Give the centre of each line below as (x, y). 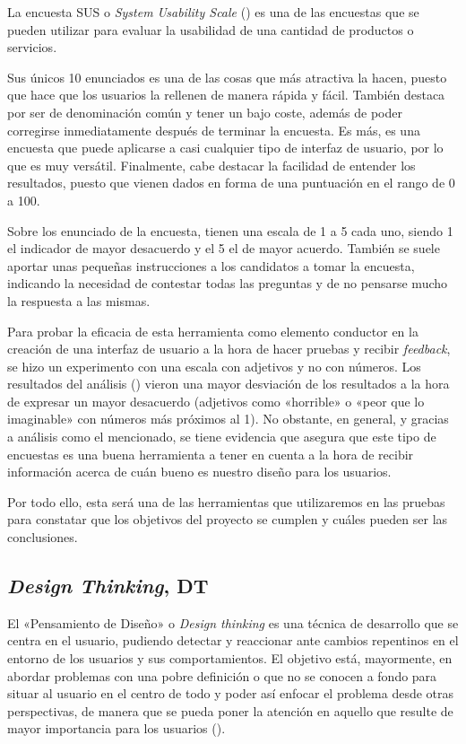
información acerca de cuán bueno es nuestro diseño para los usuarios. (199, 472)
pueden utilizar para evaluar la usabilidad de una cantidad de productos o (211, 29)
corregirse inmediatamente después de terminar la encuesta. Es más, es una (214, 130)
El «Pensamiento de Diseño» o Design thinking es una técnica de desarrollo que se (233, 622)
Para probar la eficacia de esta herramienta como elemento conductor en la (213, 331)
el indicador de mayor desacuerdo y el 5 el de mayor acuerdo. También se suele (224, 248)
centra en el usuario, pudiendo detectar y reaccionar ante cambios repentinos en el (233, 640)
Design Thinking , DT (108, 586)
